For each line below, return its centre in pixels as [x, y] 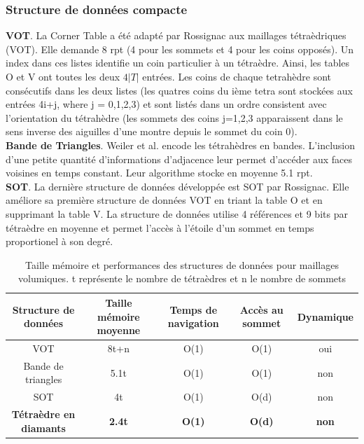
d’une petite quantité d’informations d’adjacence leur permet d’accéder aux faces [179, 159]
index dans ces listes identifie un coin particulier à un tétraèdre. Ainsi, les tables [178, 63]
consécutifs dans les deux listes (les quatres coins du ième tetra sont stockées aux [179, 90]
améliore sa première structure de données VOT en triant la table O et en [164, 200]
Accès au [261, 309]
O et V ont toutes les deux [63, 76]
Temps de [194, 309]
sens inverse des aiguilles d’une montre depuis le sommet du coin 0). [152, 131]
